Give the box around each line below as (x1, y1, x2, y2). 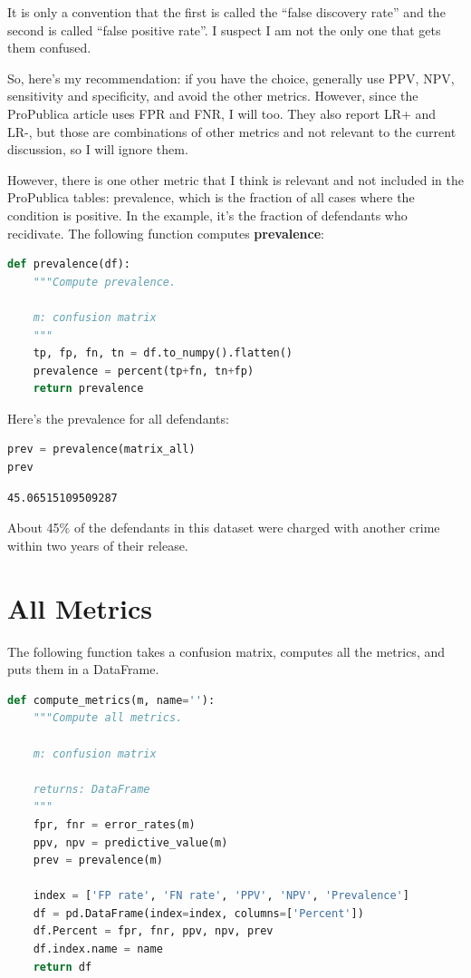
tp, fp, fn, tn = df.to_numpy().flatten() (33, 347, 293, 360)
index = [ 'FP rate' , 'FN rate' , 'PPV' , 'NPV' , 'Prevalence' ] (33, 889, 409, 903)
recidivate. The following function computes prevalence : (7, 223, 324, 242)
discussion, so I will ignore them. (7, 140, 188, 159)
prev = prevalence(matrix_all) (7, 443, 196, 456)
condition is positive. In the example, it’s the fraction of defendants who (7, 205, 408, 224)
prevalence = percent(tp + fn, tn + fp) (33, 364, 255, 377)
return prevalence (33, 382, 144, 396)
